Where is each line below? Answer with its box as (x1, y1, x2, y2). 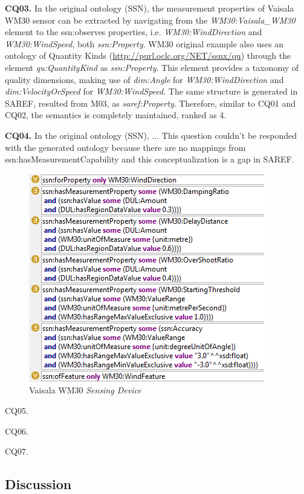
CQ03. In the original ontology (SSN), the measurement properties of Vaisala (5, 2, 294, 14)
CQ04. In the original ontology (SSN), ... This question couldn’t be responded (5, 129, 297, 141)
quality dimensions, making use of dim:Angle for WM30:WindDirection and (5, 73, 284, 85)
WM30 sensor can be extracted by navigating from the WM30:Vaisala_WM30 (5, 13, 296, 26)
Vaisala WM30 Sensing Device (29, 384, 141, 396)
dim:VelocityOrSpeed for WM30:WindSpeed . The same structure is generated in (5, 85, 298, 98)
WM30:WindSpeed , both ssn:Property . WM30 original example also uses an (5, 37, 284, 50)
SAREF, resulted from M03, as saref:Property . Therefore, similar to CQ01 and (5, 96, 296, 109)
